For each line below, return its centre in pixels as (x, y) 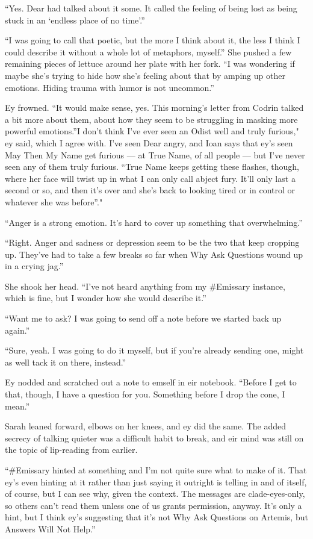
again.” (17, 330)
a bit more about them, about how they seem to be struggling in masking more (151, 119)
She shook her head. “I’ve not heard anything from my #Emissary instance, (145, 286)
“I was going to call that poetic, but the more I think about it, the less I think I (153, 40)
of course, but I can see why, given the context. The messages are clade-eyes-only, (155, 494)
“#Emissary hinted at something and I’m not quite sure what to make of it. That (156, 470)
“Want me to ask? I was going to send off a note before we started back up (143, 318)
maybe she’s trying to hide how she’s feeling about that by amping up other (145, 75)
